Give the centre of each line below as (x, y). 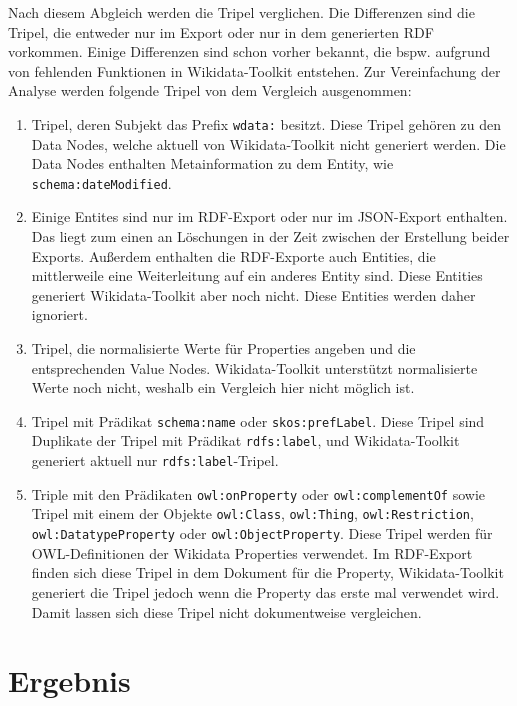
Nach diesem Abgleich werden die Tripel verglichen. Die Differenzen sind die (241, 12)
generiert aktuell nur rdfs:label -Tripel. (155, 460)
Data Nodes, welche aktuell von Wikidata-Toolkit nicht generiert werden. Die (268, 143)
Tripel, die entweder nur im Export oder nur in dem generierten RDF (221, 31)
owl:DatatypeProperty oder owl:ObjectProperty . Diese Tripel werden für (262, 533)
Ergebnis (69, 680)
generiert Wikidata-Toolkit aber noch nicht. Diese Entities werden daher (253, 294)
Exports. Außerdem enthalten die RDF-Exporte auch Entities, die (233, 255)
